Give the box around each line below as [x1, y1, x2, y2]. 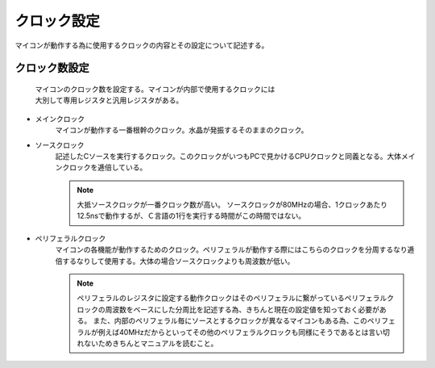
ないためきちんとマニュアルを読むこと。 [83, 338, 218, 348]
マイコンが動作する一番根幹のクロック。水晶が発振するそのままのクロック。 [55, 125, 309, 135]
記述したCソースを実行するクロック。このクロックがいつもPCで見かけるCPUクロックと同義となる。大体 [55, 151, 402, 161]
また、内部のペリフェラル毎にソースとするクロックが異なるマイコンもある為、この [93, 316, 368, 326]
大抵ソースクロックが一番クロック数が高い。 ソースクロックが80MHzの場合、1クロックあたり [77, 200, 388, 210]
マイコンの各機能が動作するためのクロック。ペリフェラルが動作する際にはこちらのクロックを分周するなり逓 [55, 245, 415, 254]
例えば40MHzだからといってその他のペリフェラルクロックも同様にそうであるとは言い [97, 327, 383, 337]
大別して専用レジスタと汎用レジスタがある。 [35, 95, 184, 105]
